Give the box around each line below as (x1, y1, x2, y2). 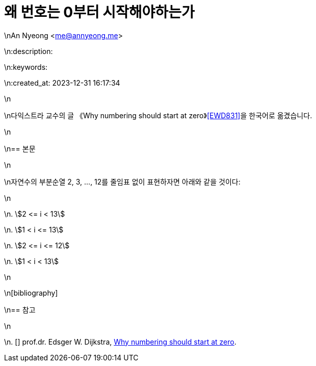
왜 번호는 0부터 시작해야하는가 (4, 4, 195, 21)
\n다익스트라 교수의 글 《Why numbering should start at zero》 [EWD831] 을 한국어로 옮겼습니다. (4, 111, 312, 120)
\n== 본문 (4, 144, 36, 153)
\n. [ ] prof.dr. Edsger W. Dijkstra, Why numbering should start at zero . (4, 337, 236, 346)
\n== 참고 (4, 305, 36, 314)
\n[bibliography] (4, 288, 58, 297)
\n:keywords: (4, 62, 48, 71)
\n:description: (4, 46, 53, 56)
